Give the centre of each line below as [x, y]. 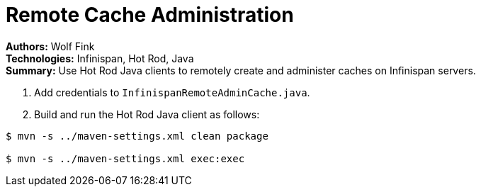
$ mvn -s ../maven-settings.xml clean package [137, 136]
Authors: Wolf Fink [50, 46]
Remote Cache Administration [150, 15]
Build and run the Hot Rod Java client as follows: [147, 114]
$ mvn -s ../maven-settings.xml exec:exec [125, 158]
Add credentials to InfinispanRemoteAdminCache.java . [172, 92]
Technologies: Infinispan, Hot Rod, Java [100, 58]
